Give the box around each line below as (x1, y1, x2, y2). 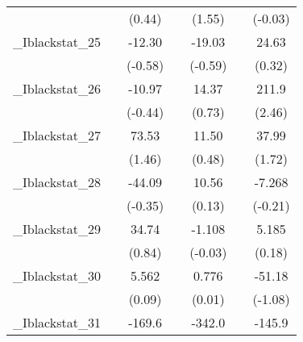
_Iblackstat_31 (13, 313, 101, 332)
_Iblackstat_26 (13, 79, 101, 98)
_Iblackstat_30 (13, 266, 101, 285)
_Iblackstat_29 (13, 219, 101, 238)
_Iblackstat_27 (13, 126, 101, 144)
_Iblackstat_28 (13, 173, 101, 191)
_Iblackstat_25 (13, 32, 101, 51)
